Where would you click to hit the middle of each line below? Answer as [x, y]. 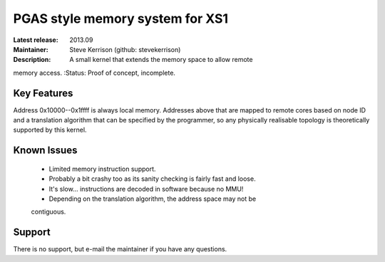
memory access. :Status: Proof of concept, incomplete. [94, 73]
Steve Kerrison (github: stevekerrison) [125, 49]
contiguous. [48, 212]
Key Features [43, 93]
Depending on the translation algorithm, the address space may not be [153, 199]
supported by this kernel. [50, 130]
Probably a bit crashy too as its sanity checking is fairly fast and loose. [152, 179]
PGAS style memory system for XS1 [120, 19]
